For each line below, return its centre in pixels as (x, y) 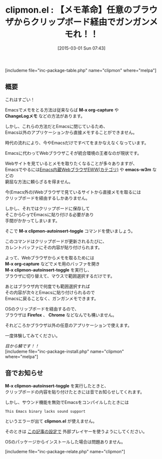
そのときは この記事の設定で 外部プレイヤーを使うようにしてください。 (76, 431)
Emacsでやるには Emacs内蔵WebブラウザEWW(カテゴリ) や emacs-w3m (78, 169)
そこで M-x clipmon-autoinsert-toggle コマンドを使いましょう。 (70, 231)
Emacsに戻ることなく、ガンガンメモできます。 (52, 298)
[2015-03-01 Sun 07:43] (81, 48)
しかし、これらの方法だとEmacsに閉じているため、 (56, 126)
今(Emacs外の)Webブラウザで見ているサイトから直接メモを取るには (73, 192)
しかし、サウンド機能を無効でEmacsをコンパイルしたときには (67, 402)
